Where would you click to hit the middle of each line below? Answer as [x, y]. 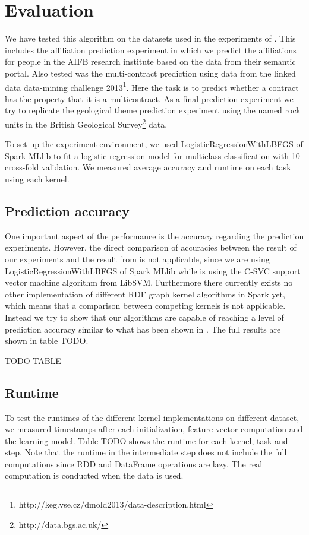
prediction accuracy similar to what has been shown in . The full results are [143, 329]
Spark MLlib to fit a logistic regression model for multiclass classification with [147, 155]
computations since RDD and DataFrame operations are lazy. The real [134, 463]
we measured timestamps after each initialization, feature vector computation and [154, 429]
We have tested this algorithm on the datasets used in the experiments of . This [150, 38]
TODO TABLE [33, 360]
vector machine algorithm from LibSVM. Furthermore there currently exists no [149, 282]
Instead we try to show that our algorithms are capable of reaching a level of [144, 317]
